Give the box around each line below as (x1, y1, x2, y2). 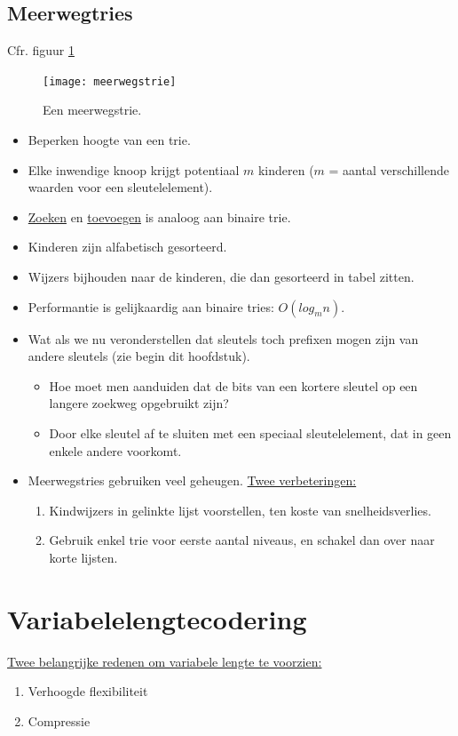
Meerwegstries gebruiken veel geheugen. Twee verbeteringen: (28, 471, 357, 490)
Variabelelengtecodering (7, 600, 307, 636)
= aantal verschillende (328, 160, 450, 179)
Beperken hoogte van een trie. (28, 131, 191, 149)
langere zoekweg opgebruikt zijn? (49, 394, 229, 412)
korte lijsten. (49, 548, 118, 566)
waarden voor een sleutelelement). (28, 178, 213, 196)
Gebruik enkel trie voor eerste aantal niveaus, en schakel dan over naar (49, 531, 435, 549)
